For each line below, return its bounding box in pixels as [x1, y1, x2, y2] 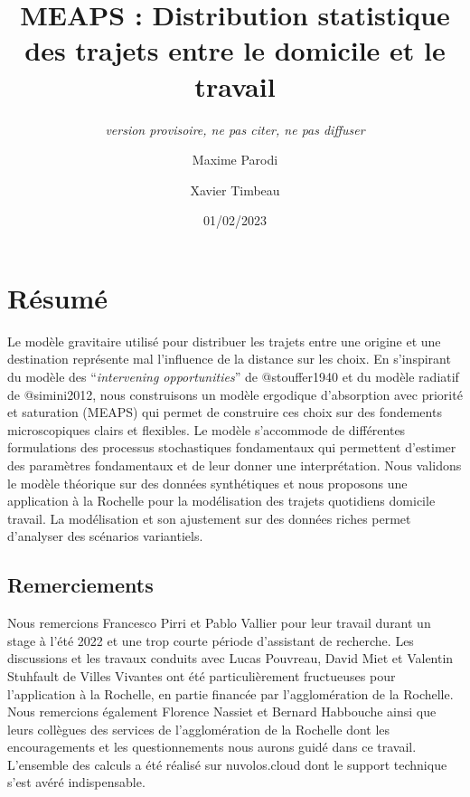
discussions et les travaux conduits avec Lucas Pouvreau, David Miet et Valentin [7, 649, 454, 668]
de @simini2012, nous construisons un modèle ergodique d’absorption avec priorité [7, 384, 463, 403]
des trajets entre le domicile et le [24, 32, 446, 69]
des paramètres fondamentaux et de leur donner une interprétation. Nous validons [7, 455, 462, 474]
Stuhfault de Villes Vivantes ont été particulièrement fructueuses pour [7, 666, 396, 685]
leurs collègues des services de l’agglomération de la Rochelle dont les [7, 719, 390, 738]
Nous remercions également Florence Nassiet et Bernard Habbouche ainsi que [7, 702, 437, 721]
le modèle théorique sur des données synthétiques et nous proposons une [7, 473, 408, 492]
